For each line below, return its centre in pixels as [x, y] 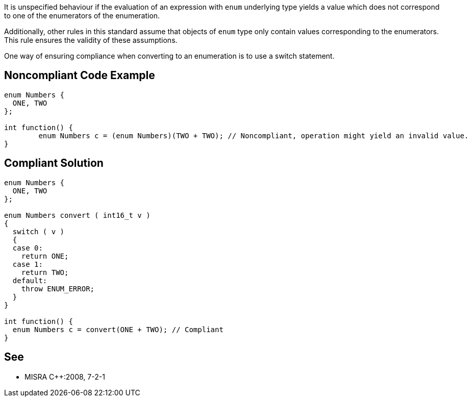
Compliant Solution [54, 163]
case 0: [28, 248]
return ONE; [45, 256]
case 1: [28, 264]
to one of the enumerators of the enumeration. [82, 16]
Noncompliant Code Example [80, 76]
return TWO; [45, 272]
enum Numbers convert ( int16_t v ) [77, 215]
